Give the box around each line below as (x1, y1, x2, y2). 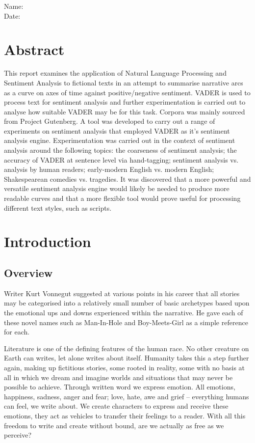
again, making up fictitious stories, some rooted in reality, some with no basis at (4, 362, 245, 372)
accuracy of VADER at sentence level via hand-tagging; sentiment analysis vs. (4, 154, 239, 165)
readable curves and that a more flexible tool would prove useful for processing (4, 193, 241, 203)
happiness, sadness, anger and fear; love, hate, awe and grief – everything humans (4, 391, 249, 401)
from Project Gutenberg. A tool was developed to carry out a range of (4, 116, 215, 126)
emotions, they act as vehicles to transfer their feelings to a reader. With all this (4, 410, 246, 420)
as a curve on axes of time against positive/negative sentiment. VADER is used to (4, 87, 251, 97)
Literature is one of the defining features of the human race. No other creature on (4, 343, 249, 353)
